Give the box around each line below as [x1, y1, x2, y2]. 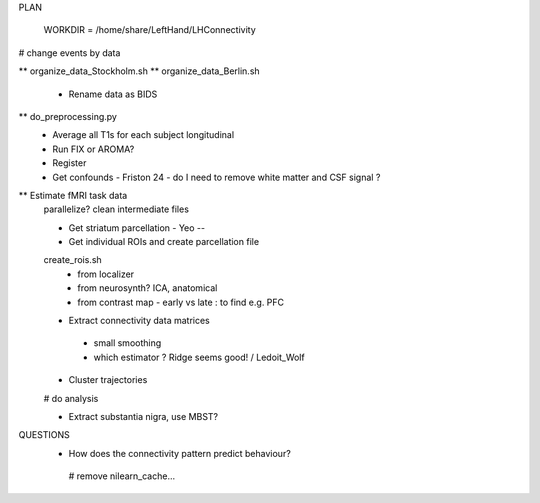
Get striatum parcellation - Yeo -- [68, 221, 205, 234]
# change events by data [18, 46, 121, 59]
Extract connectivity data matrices [68, 315, 210, 327]
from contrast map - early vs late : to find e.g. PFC [77, 296, 285, 308]
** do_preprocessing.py [18, 110, 117, 122]
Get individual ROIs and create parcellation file [68, 236, 260, 248]
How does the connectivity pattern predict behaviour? [68, 447, 292, 459]
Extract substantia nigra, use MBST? [68, 410, 219, 422]
